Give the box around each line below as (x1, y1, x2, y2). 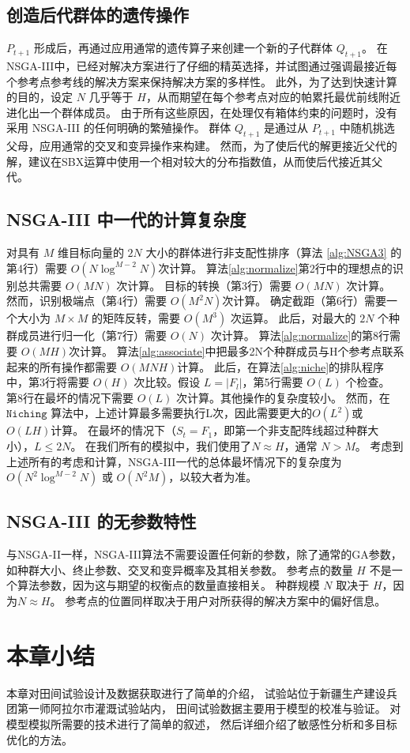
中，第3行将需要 (6, 374, 89, 390)
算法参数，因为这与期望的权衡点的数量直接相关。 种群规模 (17, 577, 320, 593)
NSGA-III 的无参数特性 (6, 509, 197, 533)
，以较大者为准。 (168, 469, 258, 485)
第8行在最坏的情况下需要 (6, 389, 134, 405)
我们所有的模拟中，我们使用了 (96, 437, 252, 454)
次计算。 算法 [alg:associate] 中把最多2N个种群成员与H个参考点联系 (69, 342, 404, 359)
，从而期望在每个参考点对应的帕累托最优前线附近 (145, 88, 401, 105)
